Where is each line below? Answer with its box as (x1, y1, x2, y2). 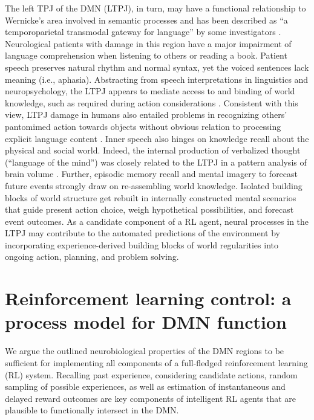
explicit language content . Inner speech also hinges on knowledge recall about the (5, 132, 309, 144)
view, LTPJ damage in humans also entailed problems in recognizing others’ (5, 108, 287, 121)
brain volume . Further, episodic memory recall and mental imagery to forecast (5, 167, 298, 180)
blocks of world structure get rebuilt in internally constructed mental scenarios (5, 191, 296, 204)
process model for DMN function (5, 309, 287, 334)
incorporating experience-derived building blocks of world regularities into (5, 238, 278, 251)
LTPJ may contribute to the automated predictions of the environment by (5, 227, 281, 239)
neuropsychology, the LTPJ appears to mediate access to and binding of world (5, 85, 295, 97)
